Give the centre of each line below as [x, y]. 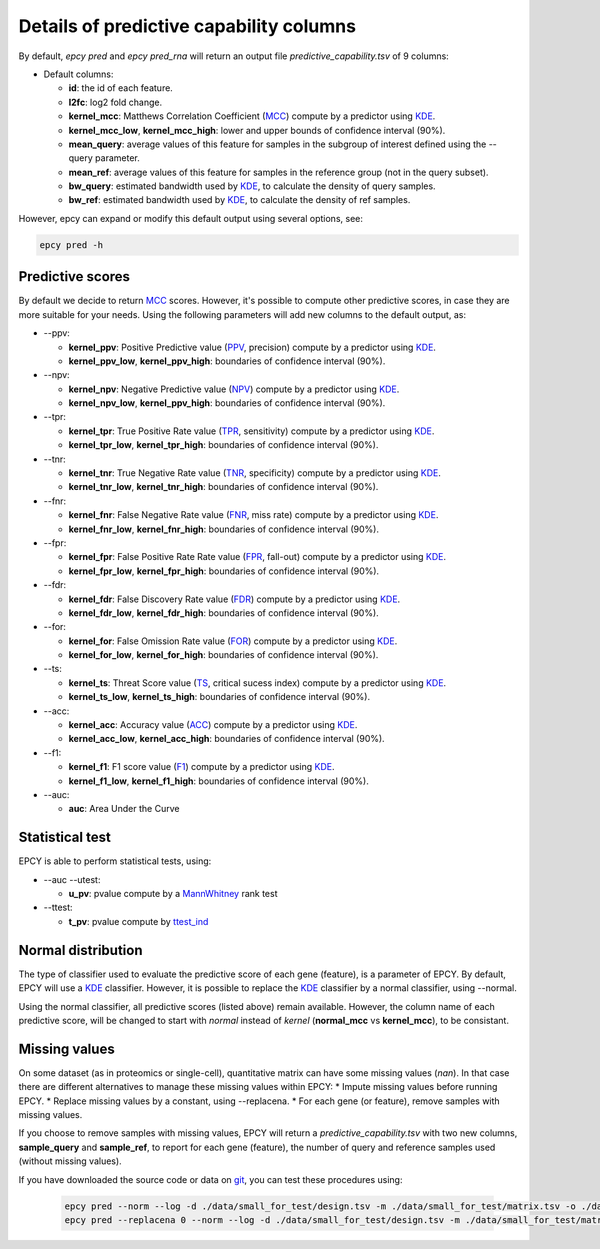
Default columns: [78, 74]
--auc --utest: [72, 879]
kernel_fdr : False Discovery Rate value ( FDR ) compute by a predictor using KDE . [234, 599]
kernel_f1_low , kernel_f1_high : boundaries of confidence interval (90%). [218, 781]
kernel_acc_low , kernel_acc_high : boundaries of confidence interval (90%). [226, 739]
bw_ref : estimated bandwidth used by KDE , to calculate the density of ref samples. [239, 200]
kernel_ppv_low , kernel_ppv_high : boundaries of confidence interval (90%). [227, 361]
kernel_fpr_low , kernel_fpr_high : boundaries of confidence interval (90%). [224, 571]
